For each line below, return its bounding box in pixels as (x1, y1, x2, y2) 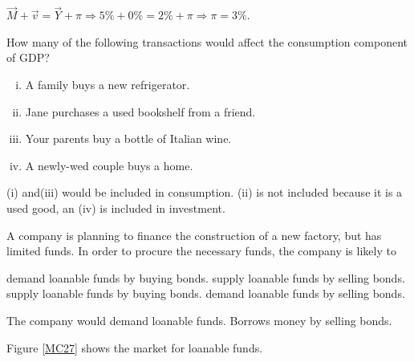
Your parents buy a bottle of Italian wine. (25, 130, 232, 147)
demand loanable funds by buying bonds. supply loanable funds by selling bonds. (6, 269, 405, 286)
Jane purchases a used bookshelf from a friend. (25, 103, 256, 120)
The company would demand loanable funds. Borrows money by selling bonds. (6, 311, 392, 328)
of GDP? (6, 49, 50, 66)
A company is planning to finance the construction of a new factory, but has (6, 226, 382, 243)
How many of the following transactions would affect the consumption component (6, 33, 408, 50)
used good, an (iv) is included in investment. (6, 199, 225, 216)
